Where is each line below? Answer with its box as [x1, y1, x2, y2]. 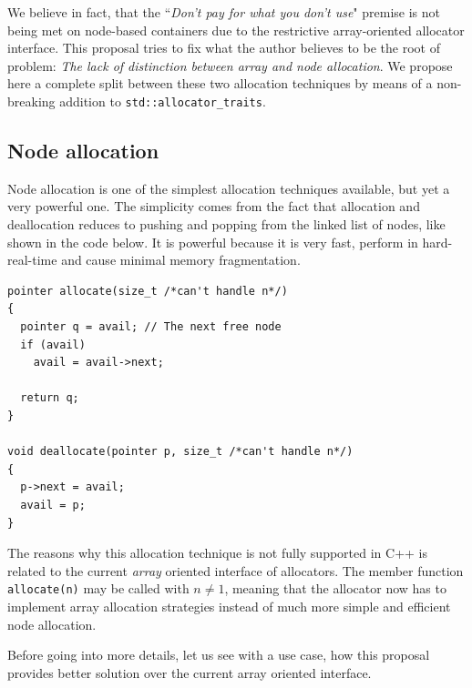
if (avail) [20, 338, 86, 351]
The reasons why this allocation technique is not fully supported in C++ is [7, 543, 428, 562]
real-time [7, 250, 57, 269]
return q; [20, 391, 79, 405]
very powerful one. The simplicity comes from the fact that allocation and [7, 197, 420, 216]
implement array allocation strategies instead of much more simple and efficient [7, 596, 451, 615]
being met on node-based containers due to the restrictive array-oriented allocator [7, 20, 465, 39]
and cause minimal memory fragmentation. [61, 250, 301, 269]
